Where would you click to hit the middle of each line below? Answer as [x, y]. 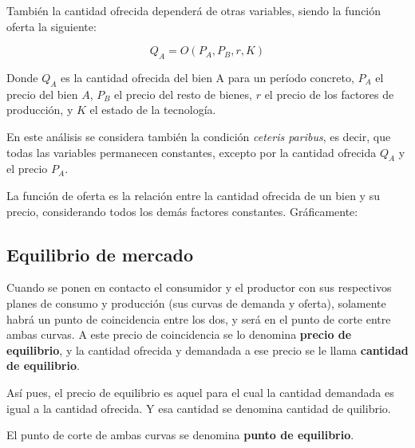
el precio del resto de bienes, [183, 94]
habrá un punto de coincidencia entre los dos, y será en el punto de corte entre [199, 318]
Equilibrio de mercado [100, 254]
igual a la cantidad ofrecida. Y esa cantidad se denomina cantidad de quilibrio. [199, 408]
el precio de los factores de [329, 94]
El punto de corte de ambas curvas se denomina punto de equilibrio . [180, 435]
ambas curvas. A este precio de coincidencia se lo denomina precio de [179, 334]
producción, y [40, 110]
